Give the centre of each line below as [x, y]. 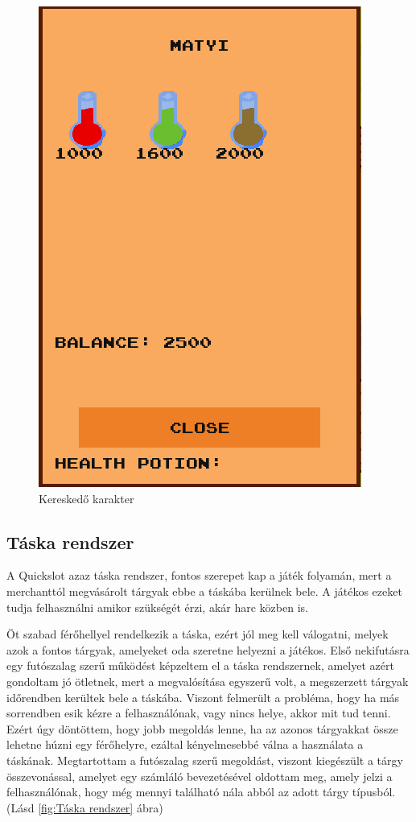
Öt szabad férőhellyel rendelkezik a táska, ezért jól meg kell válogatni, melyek [198, 634]
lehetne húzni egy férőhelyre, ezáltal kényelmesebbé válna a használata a [185, 744]
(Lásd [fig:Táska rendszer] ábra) [85, 807]
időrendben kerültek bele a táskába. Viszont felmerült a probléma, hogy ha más [203, 697]
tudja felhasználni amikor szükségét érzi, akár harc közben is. [157, 607]
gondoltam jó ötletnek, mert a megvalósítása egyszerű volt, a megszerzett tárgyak [208, 681]
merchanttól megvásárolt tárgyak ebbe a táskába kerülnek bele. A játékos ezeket [204, 591]
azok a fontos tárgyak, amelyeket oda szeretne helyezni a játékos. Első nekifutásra [208, 649]
